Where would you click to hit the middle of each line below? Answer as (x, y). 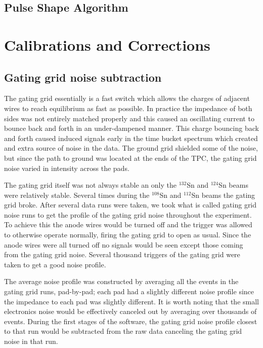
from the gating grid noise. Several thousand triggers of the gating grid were (122, 254)
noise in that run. (31, 341)
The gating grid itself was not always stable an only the (90, 185)
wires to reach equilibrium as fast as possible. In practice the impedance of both (128, 108)
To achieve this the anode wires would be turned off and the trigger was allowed (128, 224)
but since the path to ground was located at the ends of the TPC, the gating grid (130, 158)
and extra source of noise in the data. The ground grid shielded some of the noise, (131, 148)
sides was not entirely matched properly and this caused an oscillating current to (129, 118)
